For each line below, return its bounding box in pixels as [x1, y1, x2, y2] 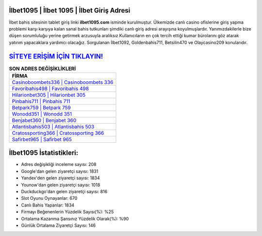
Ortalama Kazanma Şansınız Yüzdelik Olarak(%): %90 [21, 216, 129, 221]
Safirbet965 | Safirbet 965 [12, 136, 72, 143]
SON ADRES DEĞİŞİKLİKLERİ [9, 65, 76, 72]
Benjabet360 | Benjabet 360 [12, 117, 77, 123]
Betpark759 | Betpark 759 [12, 104, 71, 111]
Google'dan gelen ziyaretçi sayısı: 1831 [21, 168, 98, 174]
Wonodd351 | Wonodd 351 [12, 110, 72, 117]
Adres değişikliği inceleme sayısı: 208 [21, 162, 97, 167]
